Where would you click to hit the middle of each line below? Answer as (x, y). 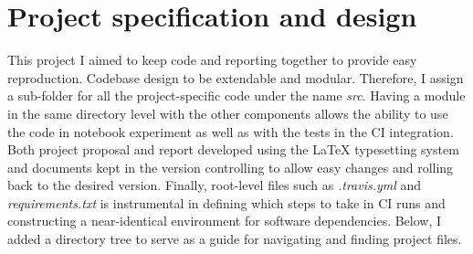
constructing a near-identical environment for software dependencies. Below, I (225, 221)
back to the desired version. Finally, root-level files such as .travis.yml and (215, 185)
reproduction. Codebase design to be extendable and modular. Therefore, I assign (236, 77)
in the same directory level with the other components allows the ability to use (228, 113)
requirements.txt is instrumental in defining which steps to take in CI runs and (226, 202)
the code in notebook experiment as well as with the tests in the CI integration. (231, 131)
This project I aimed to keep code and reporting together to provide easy (212, 60)
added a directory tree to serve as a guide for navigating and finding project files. (235, 239)
